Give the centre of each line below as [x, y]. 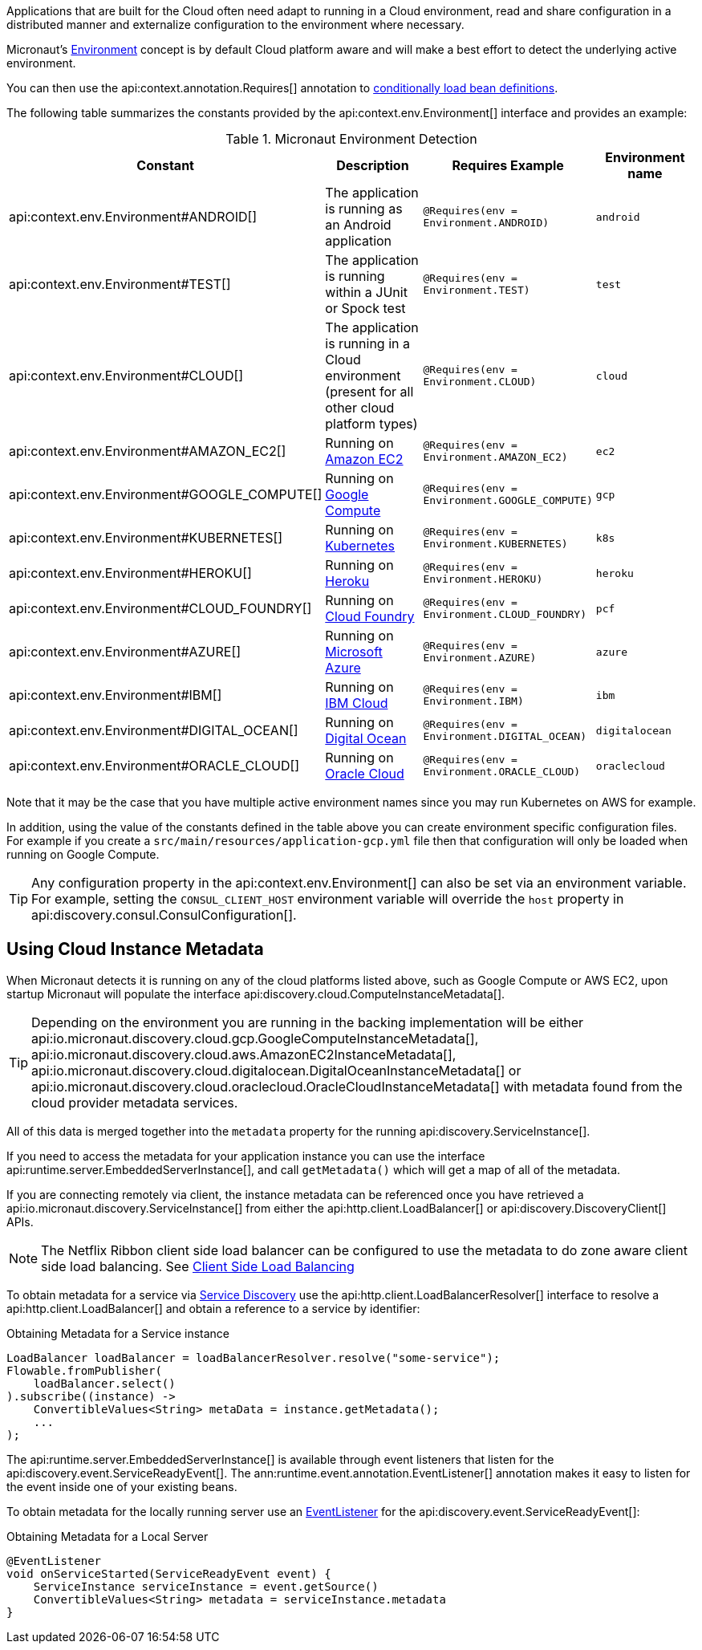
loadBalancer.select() [104, 1383]
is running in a [367, 343]
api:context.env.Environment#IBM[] [116, 695]
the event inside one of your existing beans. [122, 1486]
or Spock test [365, 308]
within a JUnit [366, 292]
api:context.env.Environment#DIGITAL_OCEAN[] [154, 730]
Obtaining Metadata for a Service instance [118, 1333]
